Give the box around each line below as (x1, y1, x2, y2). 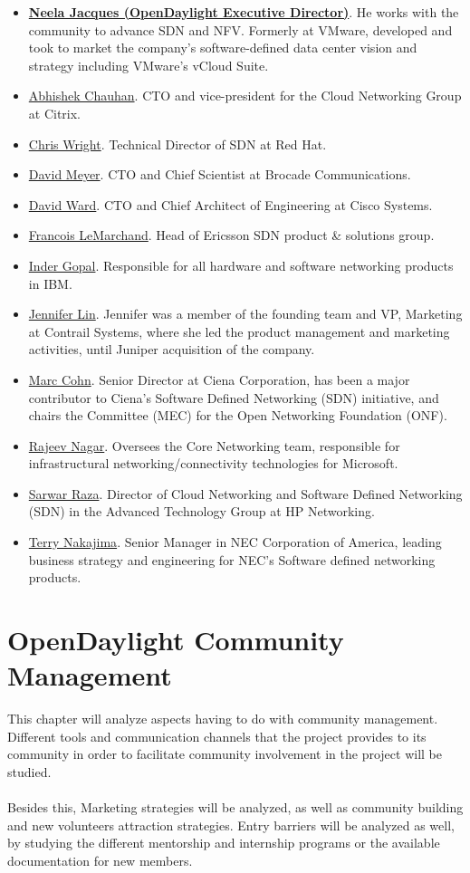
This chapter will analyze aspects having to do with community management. (7, 709, 438, 728)
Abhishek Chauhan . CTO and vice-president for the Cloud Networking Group (28, 86, 462, 105)
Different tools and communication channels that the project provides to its (7, 726, 427, 745)
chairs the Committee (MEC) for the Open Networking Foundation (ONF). (28, 406, 447, 425)
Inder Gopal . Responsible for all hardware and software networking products (28, 255, 454, 274)
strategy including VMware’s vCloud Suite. (28, 55, 269, 74)
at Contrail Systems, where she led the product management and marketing (28, 321, 450, 341)
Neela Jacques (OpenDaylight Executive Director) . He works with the (28, 3, 459, 21)
